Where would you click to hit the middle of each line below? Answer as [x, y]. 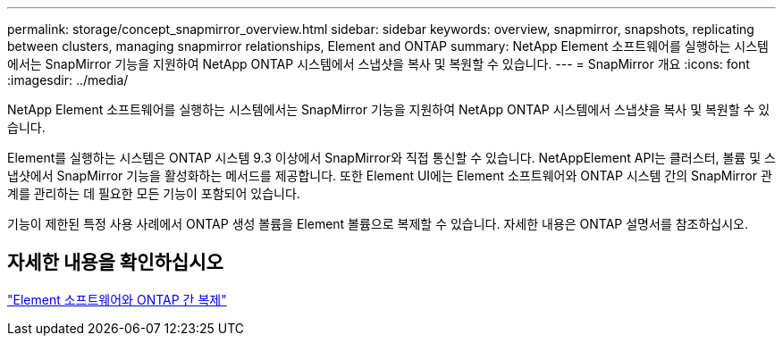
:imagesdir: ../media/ [68, 80]
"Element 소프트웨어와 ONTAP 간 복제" [117, 299]
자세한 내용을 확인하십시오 [115, 263]
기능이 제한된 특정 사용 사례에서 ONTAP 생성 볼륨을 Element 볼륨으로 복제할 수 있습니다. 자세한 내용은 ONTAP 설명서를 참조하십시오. [378, 224]
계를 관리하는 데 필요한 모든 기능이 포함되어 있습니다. [154, 193]
